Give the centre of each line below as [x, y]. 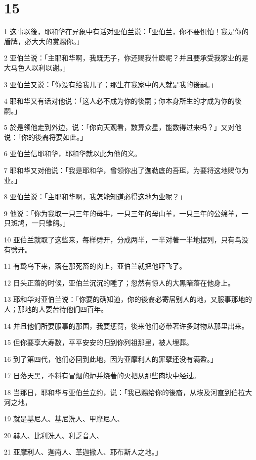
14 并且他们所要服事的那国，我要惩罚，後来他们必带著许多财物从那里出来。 [126, 325]
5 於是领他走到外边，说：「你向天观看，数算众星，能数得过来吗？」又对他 [123, 127]
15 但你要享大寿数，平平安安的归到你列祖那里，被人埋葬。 [99, 342]
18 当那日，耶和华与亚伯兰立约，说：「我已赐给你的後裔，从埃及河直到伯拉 [125, 392]
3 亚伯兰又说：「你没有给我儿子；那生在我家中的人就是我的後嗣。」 [111, 84]
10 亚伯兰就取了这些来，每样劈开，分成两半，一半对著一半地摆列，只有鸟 [123, 240]
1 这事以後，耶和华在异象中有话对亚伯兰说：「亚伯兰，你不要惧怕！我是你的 [126, 31]
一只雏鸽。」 [50, 223]
